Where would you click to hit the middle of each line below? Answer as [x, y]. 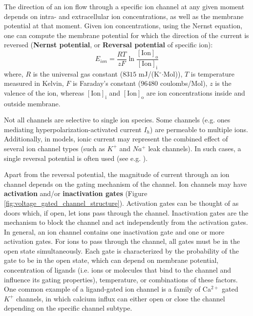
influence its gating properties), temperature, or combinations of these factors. [121, 279]
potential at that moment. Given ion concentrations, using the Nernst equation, [123, 26]
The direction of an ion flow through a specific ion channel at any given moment [124, 6]
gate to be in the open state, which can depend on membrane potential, [111, 260]
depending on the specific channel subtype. [68, 308]
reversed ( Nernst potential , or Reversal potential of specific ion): [108, 45]
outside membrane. [32, 103]
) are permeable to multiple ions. [199, 129]
